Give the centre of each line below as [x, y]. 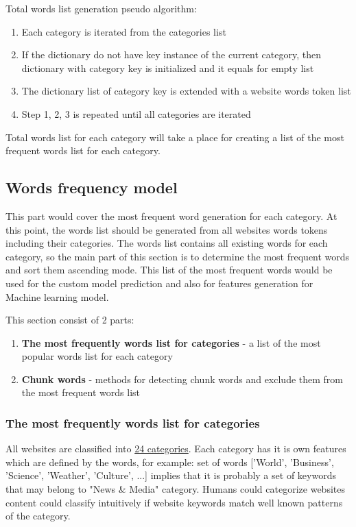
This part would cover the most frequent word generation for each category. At [171, 216]
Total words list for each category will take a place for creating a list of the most [175, 137]
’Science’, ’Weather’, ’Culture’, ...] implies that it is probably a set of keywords [171, 475]
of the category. [38, 516]
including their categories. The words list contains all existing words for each [167, 243]
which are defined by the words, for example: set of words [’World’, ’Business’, [170, 462]
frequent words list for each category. [83, 150]
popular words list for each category [97, 356]
